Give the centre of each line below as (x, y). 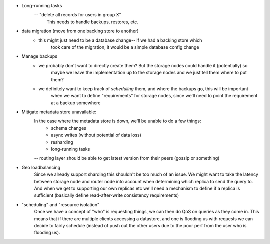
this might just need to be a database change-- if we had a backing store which (120, 40)
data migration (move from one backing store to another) (80, 31)
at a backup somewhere (76, 103)
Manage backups (39, 56)
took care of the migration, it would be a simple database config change (125, 47)
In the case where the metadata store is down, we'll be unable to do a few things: (118, 121)
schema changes (69, 128)
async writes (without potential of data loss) (96, 135)
